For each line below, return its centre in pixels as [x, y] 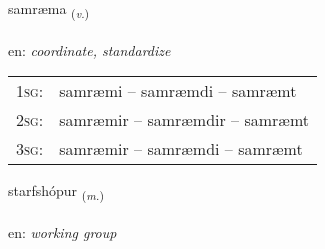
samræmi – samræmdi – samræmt [178, 91]
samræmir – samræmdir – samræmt [184, 120]
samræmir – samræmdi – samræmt [181, 149]
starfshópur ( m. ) [56, 192]
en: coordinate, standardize [89, 49]
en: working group [62, 232]
